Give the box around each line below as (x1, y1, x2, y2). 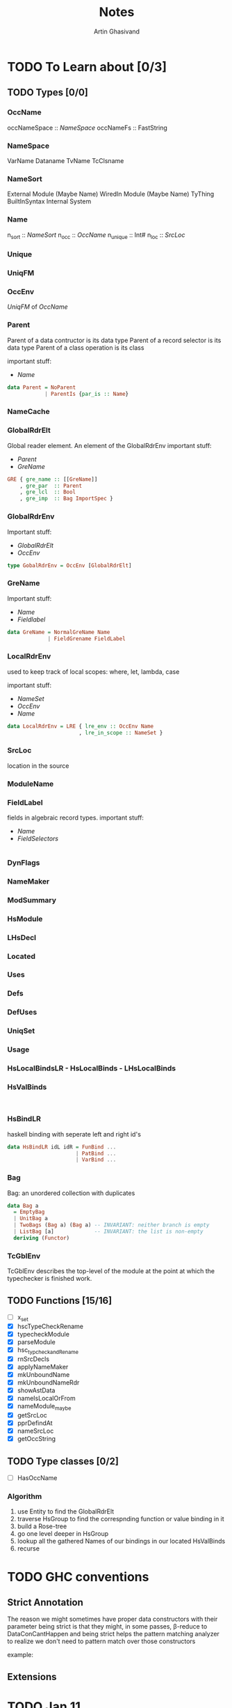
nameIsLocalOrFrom (17, 1394, 76, 1403)
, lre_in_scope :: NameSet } (78, 729, 163, 736)
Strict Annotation (7, 1597, 83, 1608)
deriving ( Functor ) (13, 1234, 70, 1241)
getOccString (17, 1435, 56, 1443)
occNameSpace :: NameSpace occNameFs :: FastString (7, 123, 168, 132)
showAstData (17, 1386, 56, 1394)
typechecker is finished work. (7, 1275, 92, 1283)
